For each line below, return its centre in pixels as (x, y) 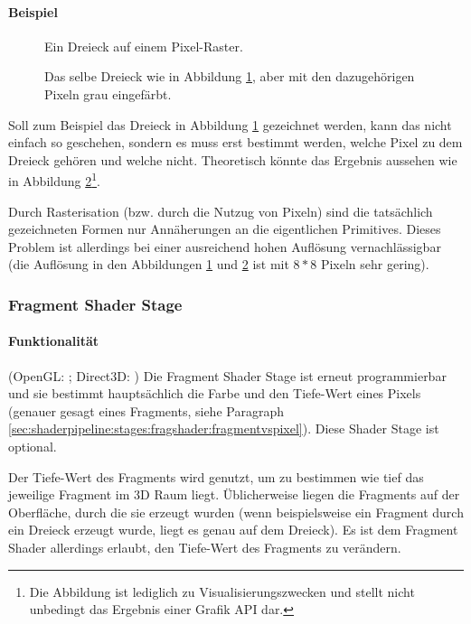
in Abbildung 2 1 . (54, 180)
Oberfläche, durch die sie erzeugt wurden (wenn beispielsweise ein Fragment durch (236, 512)
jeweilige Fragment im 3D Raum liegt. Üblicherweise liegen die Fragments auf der (234, 494)
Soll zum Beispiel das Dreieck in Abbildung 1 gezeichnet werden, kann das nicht (230, 124)
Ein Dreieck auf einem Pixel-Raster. (144, 46)
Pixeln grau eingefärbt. (108, 93)
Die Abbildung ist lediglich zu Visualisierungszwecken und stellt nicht (222, 591)
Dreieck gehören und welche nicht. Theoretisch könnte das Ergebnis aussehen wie (233, 159)
